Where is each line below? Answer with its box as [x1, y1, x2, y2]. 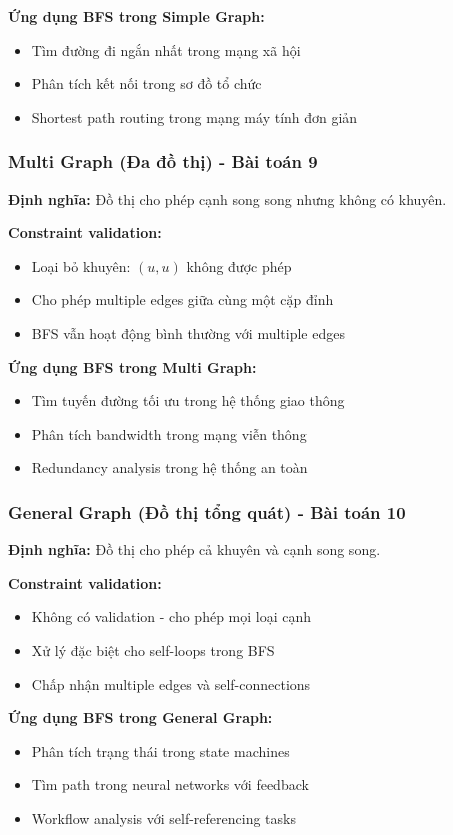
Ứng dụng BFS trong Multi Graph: [8, 356, 257, 377]
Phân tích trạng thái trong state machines [31, 740, 290, 761]
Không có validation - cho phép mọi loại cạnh [31, 606, 312, 627]
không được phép [186, 255, 292, 276]
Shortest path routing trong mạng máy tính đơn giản [31, 106, 358, 127]
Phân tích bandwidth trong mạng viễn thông [31, 423, 307, 444]
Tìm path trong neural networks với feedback [31, 774, 309, 795]
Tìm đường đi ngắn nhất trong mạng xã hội [31, 39, 301, 60]
